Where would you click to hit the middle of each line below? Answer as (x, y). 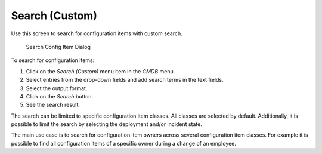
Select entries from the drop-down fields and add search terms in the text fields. (125, 80)
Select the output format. (57, 88)
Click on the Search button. (60, 96)
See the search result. (53, 105)
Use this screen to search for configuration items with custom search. (97, 33)
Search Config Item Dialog (58, 47)
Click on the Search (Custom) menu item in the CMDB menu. (100, 71)
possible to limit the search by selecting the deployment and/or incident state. (106, 124)
